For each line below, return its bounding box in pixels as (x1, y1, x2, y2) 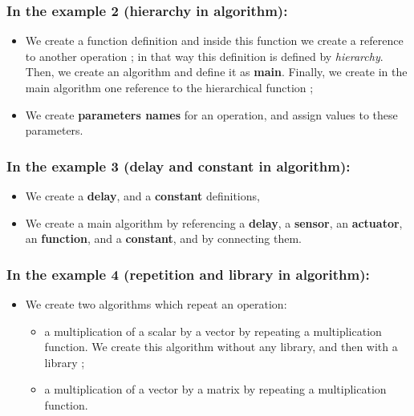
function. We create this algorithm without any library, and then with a (44, 338, 398, 355)
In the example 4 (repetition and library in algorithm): (6, 264, 370, 284)
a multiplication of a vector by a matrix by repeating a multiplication (44, 381, 387, 398)
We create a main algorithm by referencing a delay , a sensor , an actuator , (25, 214, 403, 231)
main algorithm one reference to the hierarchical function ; (25, 79, 314, 95)
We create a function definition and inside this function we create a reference (25, 32, 404, 49)
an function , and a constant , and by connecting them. (25, 230, 302, 247)
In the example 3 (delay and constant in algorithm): (6, 155, 351, 176)
